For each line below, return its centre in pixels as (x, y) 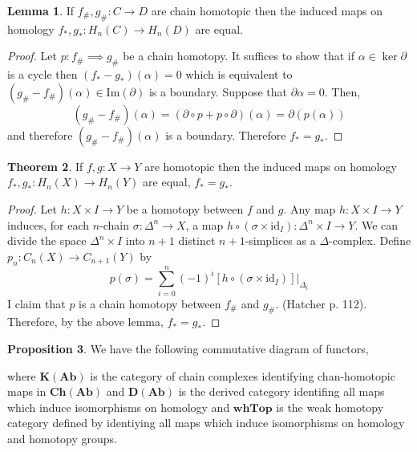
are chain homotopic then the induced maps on (267, 10)
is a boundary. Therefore (226, 134)
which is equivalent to (239, 74)
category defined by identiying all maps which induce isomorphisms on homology (206, 423)
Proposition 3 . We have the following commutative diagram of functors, (188, 349)
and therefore (40, 134)
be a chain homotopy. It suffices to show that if (239, 56)
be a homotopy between (185, 208)
